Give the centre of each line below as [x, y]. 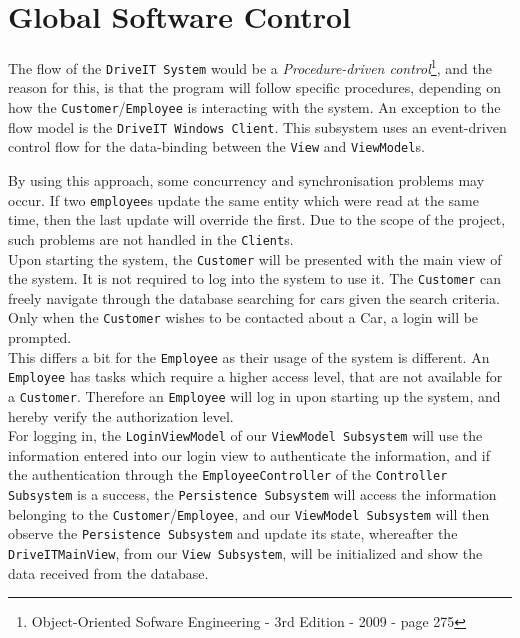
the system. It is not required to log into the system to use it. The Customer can [254, 278]
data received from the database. [108, 572]
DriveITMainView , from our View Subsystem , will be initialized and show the [245, 553]
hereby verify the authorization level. [121, 415]
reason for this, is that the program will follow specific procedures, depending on [254, 87]
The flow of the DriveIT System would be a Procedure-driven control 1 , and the [250, 66]
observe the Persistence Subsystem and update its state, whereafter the [233, 533]
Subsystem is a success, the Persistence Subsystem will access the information [252, 494]
